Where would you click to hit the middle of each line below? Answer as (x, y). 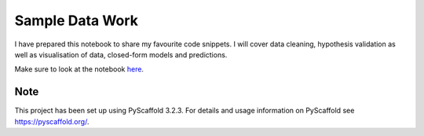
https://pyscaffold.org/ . (52, 121)
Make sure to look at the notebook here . (79, 69)
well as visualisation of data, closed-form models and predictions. (121, 54)
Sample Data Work (77, 20)
